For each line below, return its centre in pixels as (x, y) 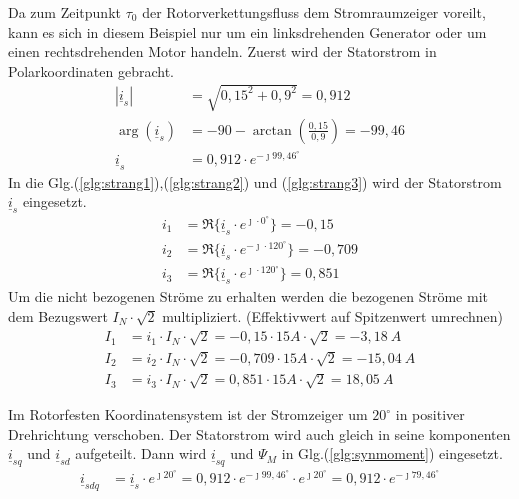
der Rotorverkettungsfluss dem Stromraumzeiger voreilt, (314, 12)
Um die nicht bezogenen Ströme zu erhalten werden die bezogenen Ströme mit (248, 296)
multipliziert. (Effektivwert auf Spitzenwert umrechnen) (332, 315)
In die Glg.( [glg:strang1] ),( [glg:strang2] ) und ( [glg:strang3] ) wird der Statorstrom (255, 181)
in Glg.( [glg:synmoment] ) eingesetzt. (392, 453)
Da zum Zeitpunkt (64, 12)
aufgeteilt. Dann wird (141, 453)
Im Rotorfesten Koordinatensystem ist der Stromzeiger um (188, 414)
